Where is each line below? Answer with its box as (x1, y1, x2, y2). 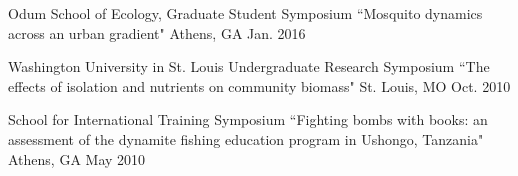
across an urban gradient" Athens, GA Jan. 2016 (8, 22, 306, 43)
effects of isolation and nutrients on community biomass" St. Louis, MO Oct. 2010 (8, 75, 511, 96)
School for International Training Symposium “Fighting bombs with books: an (8, 109, 488, 130)
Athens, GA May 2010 (8, 148, 146, 169)
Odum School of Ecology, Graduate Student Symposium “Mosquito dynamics (8, 3, 483, 23)
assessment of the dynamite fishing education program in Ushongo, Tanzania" (8, 128, 484, 149)
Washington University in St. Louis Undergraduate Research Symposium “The (8, 56, 490, 77)
